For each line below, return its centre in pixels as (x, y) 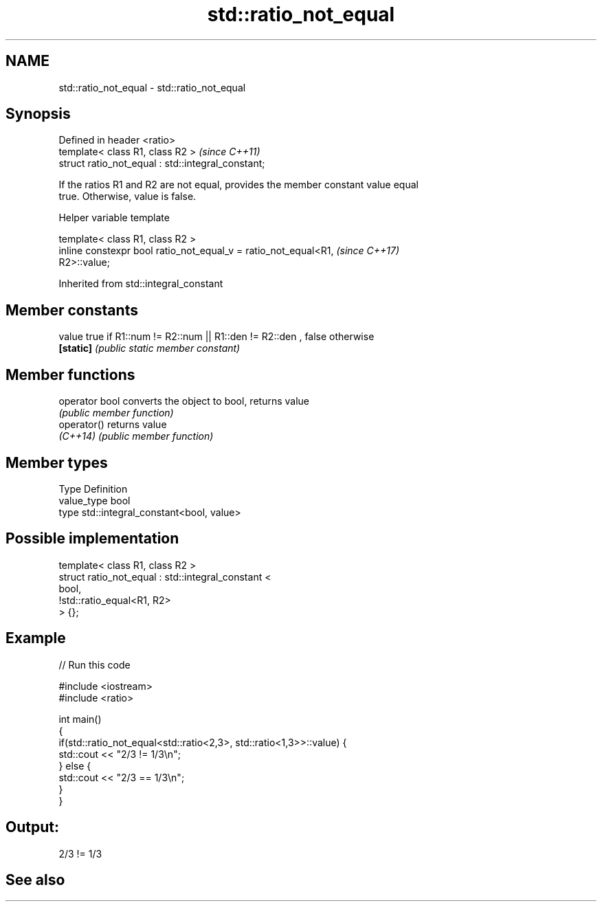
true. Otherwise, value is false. (127, 197)
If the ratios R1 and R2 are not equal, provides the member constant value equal (238, 185)
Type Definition (93, 489)
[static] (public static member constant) (149, 348)
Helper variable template (114, 218)
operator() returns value (113, 425)
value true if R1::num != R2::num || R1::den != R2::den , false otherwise (216, 337)
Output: (32, 827)
